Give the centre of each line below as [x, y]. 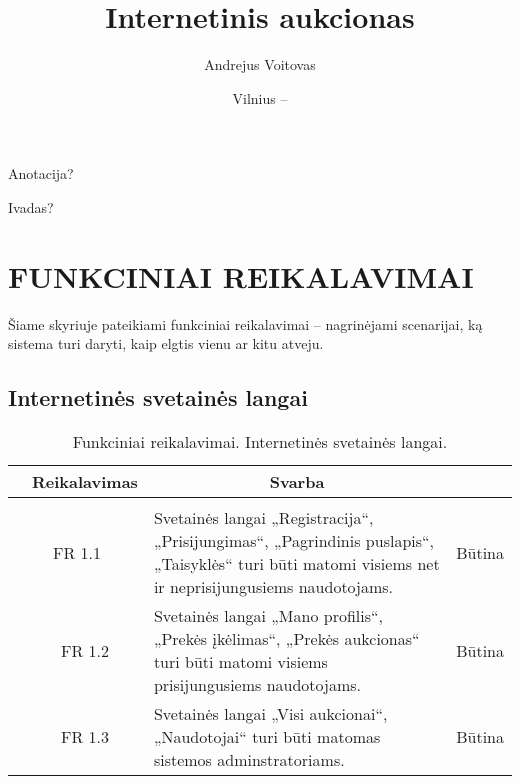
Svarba [297, 482]
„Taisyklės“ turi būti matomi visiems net [296, 564]
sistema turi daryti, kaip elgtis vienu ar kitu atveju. [166, 343]
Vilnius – [260, 97]
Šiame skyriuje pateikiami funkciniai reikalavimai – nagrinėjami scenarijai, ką [245, 323]
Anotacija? [41, 173]
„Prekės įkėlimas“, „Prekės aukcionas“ [286, 639]
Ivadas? [31, 206]
